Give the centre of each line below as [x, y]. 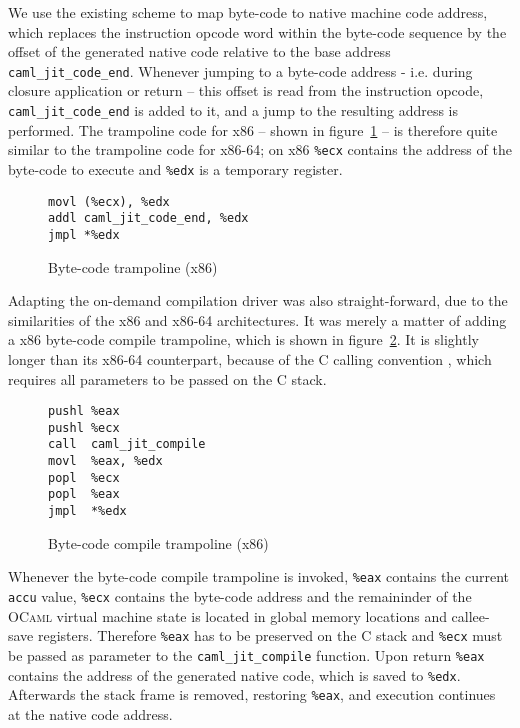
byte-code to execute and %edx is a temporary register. [175, 168]
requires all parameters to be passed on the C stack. [167, 378]
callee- [470, 615]
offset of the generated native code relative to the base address [199, 51]
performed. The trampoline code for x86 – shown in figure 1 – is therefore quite [253, 129]
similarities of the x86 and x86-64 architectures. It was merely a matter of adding [257, 319]
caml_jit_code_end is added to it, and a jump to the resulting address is [233, 110]
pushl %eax [84, 411]
